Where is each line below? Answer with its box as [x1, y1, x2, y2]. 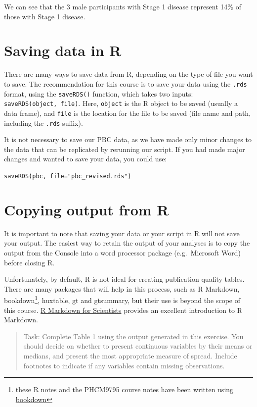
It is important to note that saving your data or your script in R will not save [4, 228, 240, 238]
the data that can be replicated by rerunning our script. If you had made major [4, 144, 245, 154]
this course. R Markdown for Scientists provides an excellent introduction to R [4, 305, 243, 315]
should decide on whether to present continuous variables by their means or [23, 341, 253, 351]
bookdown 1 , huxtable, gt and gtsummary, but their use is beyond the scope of [4, 294, 240, 305]
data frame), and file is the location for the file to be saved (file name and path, [4, 107, 251, 118]
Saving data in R [4, 40, 122, 60]
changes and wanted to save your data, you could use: [4, 153, 167, 164]
